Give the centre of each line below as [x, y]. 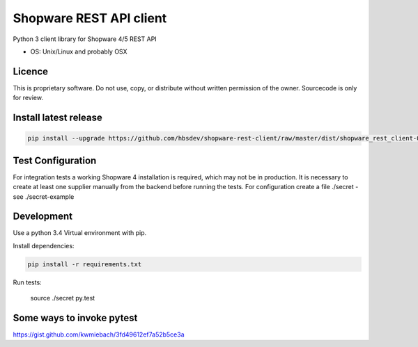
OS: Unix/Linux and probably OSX [79, 51]
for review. [28, 98]
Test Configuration [55, 160]
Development [43, 217]
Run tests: [27, 282]
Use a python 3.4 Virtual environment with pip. [80, 233]
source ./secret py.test [63, 298]
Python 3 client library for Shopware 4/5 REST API [85, 39]
